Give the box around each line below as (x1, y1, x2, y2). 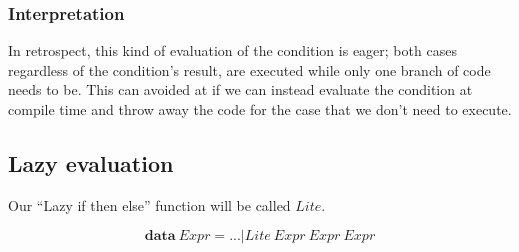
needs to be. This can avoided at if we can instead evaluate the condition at (8, 79, 473, 100)
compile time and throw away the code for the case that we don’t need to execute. (8, 99, 512, 119)
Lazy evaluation (8, 147, 174, 178)
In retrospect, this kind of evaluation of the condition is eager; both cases (8, 40, 457, 61)
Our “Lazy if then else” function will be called (8, 194, 291, 215)
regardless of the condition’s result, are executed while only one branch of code (8, 59, 491, 80)
